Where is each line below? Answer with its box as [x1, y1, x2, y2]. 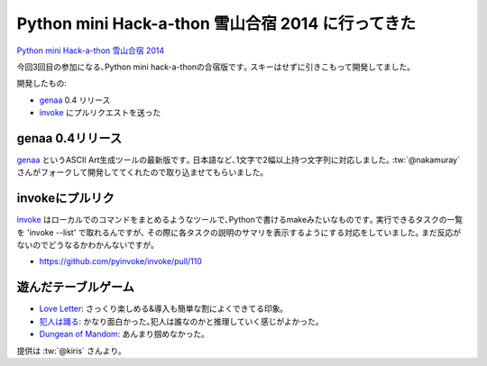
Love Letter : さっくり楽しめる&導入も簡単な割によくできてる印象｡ [39, 303, 284, 315]
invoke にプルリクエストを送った [39, 107, 161, 118]
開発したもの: [16, 78, 68, 89]
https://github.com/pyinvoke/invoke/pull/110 [39, 256, 203, 267]
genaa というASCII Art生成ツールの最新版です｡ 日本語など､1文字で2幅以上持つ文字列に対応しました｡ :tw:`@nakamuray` [16, 154, 460, 166]
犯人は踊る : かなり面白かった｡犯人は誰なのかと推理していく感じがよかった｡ [39, 316, 320, 326]
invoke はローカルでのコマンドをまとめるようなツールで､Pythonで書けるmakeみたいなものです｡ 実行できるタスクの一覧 [16, 215, 464, 225]
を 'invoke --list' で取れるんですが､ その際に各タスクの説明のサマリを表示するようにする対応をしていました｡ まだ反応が [16, 226, 462, 238]
